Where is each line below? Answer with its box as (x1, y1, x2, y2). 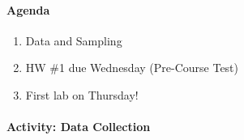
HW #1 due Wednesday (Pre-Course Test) (25, 59, 239, 76)
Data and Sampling (25, 32, 122, 49)
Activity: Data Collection (6, 118, 151, 135)
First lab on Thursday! (25, 86, 139, 103)
